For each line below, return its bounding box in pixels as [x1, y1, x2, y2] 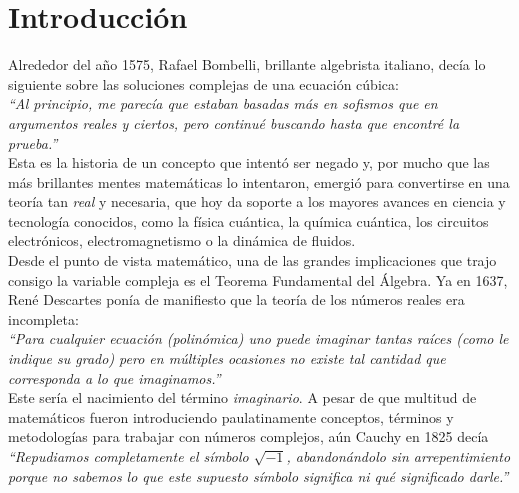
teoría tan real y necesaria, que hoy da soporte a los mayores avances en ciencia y [8, 191, 506, 212]
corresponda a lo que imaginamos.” [8, 367, 221, 388]
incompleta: [8, 308, 79, 329]
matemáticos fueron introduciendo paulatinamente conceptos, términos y [8, 406, 454, 427]
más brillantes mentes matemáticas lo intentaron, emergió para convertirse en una [8, 171, 510, 192]
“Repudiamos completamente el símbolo [8, 446, 249, 466]
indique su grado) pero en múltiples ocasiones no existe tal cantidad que [8, 348, 446, 369]
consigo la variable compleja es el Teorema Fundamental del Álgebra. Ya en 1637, [8, 269, 508, 290]
